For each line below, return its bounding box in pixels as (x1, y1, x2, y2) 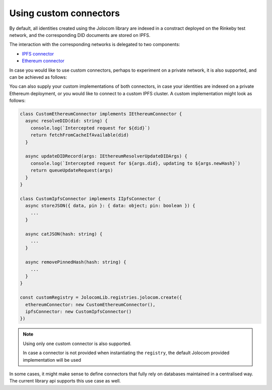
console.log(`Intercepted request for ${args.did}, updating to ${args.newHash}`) (30, 160, 241, 166)
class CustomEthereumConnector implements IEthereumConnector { (20, 111, 182, 117)
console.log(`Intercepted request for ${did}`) (30, 125, 151, 131)
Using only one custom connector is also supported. (23, 341, 132, 347)
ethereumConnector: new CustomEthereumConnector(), (25, 302, 156, 307)
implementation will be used (23, 357, 82, 363)
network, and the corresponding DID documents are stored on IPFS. (9, 32, 151, 38)
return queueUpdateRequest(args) (30, 168, 113, 174)
